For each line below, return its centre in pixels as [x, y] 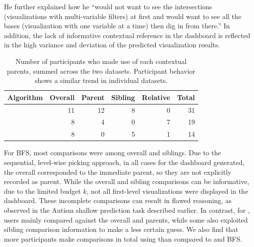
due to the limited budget [43, 191]
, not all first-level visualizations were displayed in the [167, 191]
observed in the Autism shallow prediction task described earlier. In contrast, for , [127, 210]
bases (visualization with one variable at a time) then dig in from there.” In [117, 26]
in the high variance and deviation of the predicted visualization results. [112, 45]
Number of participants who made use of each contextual [101, 61]
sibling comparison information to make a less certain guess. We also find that [121, 229]
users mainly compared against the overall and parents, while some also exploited [126, 219]
